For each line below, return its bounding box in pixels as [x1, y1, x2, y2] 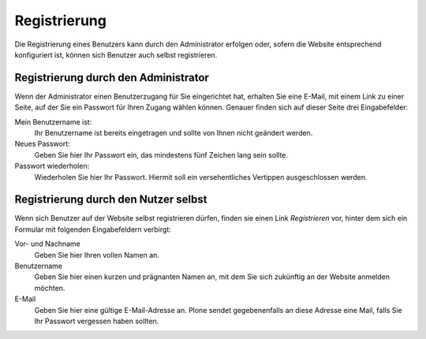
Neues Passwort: [14, 139, 70, 149]
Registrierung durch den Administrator [14, 71, 209, 84]
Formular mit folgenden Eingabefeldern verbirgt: [14, 225, 171, 234]
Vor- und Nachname [14, 239, 80, 248]
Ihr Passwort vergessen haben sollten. [34, 316, 159, 326]
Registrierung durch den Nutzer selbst [14, 193, 207, 207]
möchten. [34, 283, 65, 292]
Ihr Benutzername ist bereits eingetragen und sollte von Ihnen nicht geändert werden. [34, 129, 313, 138]
